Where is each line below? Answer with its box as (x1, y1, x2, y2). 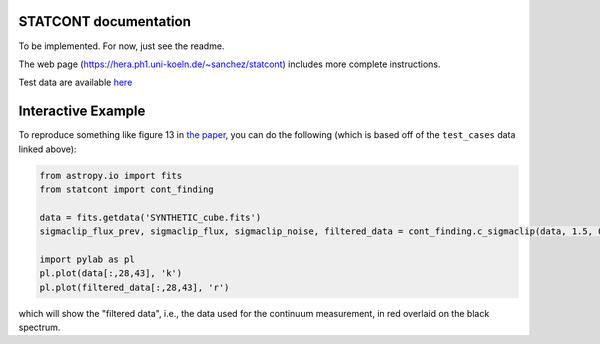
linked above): (18, 143, 77, 155)
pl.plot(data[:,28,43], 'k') (39, 268, 183, 279)
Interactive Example (18, 103, 146, 120)
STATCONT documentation (18, 13, 192, 30)
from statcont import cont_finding (39, 183, 214, 195)
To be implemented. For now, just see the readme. (18, 40, 225, 52)
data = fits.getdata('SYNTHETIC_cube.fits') (39, 211, 262, 223)
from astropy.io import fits (39, 170, 183, 181)
